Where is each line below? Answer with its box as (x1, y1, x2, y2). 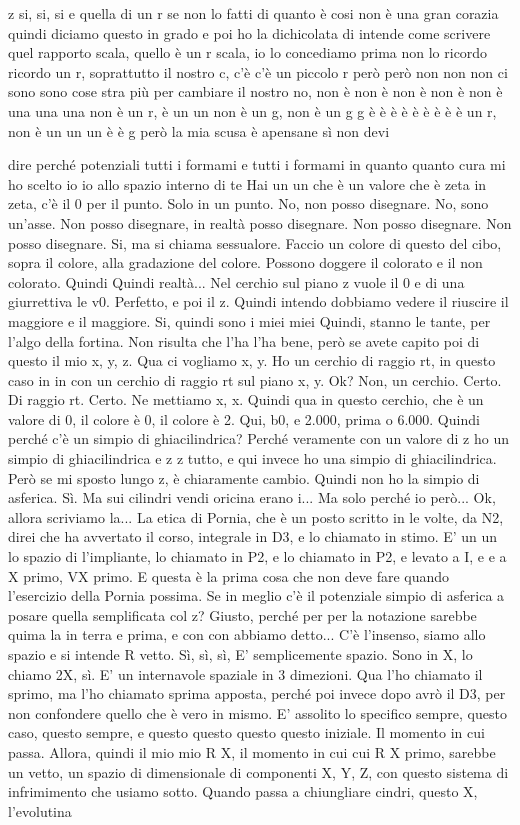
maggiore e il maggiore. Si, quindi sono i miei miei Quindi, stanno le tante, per (8, 310, 491, 331)
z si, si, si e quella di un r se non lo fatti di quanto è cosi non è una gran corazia (8, 3, 499, 23)
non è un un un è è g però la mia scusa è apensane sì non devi (8, 120, 390, 141)
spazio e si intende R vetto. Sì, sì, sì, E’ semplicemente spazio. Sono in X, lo (8, 644, 473, 664)
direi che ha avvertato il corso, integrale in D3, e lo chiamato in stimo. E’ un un (8, 526, 498, 547)
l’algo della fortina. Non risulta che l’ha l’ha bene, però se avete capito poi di (8, 330, 480, 351)
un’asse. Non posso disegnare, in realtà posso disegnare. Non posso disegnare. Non (8, 212, 512, 233)
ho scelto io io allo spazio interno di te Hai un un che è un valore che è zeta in (8, 173, 487, 194)
